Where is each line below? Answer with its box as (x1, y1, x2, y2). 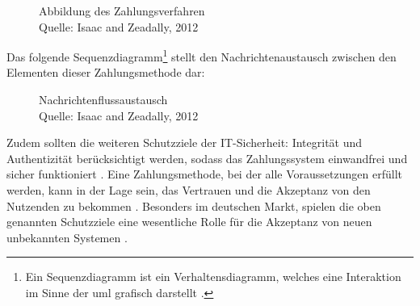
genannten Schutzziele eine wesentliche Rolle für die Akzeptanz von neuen (6, 213, 372, 230)
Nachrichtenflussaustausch (39, 91, 168, 108)
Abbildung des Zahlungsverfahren (39, 2, 205, 19)
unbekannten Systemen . (6, 228, 128, 245)
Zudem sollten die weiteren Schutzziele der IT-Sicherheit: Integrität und (6, 134, 363, 151)
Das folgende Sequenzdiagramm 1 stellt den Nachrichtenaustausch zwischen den (6, 46, 397, 65)
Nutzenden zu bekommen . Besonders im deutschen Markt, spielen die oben (6, 197, 381, 214)
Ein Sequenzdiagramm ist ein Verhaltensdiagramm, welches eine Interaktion (25, 268, 401, 285)
